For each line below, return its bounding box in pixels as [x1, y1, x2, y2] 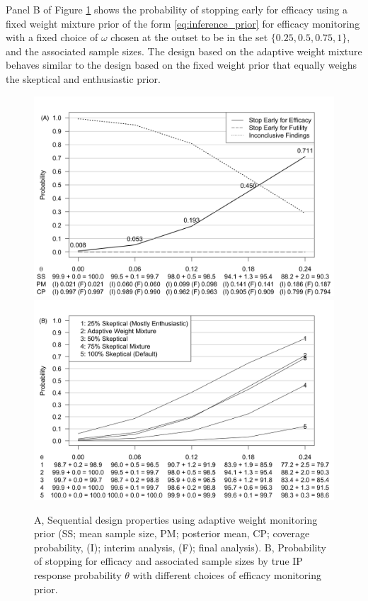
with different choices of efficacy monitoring [132, 567, 321, 582]
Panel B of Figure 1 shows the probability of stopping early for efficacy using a [6, 2, 347, 16]
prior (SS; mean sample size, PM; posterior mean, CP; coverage [34, 526, 310, 541]
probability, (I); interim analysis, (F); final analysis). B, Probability [34, 539, 326, 554]
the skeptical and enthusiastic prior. [6, 71, 161, 86]
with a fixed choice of [6, 30, 98, 45]
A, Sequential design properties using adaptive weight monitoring [34, 512, 318, 527]
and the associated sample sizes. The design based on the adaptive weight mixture [6, 43, 362, 58]
